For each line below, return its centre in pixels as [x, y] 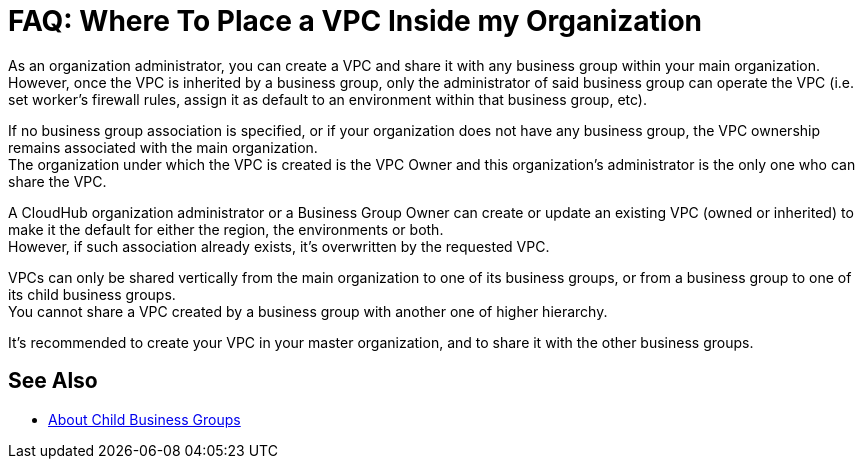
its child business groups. [92, 294]
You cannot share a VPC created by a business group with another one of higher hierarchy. [308, 311]
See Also [53, 381]
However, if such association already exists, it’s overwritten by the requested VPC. [279, 246]
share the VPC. [57, 181]
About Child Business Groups [144, 419]
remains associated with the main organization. [163, 147]
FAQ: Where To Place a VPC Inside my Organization [355, 21]
